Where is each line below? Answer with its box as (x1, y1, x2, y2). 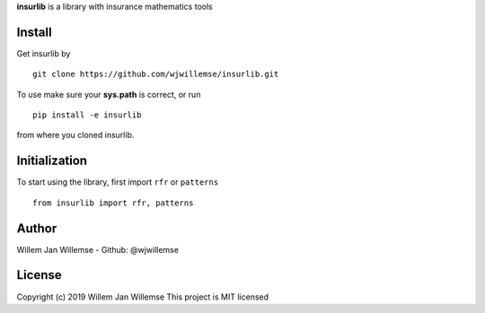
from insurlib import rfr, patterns (32, 197, 194, 208)
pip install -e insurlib (32, 110, 142, 120)
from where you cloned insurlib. (16, 130, 135, 141)
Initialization (16, 153, 88, 169)
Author (16, 221, 57, 236)
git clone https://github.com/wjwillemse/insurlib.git (32, 69, 279, 80)
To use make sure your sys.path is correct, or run (16, 89, 201, 100)
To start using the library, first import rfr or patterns (16, 177, 219, 187)
